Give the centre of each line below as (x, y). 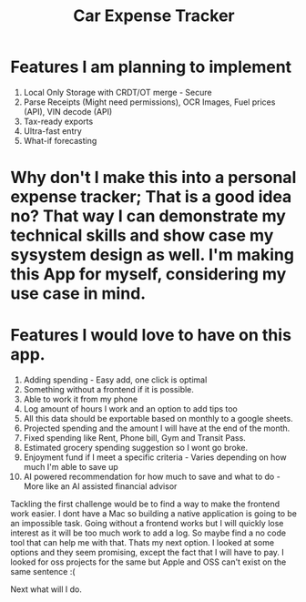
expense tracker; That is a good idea (151, 197)
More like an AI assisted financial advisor (100, 486)
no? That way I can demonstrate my (148, 216)
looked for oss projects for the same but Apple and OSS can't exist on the (148, 562)
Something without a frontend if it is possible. (109, 390)
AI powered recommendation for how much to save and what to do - (152, 477)
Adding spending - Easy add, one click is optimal (115, 380)
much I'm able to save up (71, 467)
